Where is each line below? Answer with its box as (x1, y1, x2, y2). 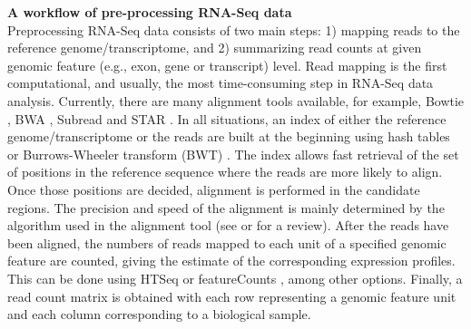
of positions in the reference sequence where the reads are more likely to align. (7, 162, 443, 181)
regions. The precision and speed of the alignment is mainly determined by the (7, 198, 445, 217)
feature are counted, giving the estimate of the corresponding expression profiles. (7, 251, 456, 270)
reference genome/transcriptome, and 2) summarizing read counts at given (7, 38, 422, 57)
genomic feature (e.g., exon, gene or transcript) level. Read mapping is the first (7, 55, 447, 74)
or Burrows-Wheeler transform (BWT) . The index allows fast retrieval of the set (7, 144, 459, 163)
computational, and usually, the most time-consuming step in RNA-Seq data (7, 73, 434, 92)
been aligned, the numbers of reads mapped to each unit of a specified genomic (7, 233, 446, 252)
